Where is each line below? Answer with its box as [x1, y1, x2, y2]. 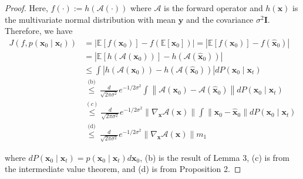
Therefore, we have [5, 25, 73, 37]
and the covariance [186, 13, 254, 25]
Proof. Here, [5, 2, 48, 13]
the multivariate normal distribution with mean [5, 13, 176, 25]
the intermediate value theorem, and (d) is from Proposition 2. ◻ [5, 163, 241, 175]
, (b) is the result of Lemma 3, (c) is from [140, 151, 290, 163]
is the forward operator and [164, 2, 263, 13]
